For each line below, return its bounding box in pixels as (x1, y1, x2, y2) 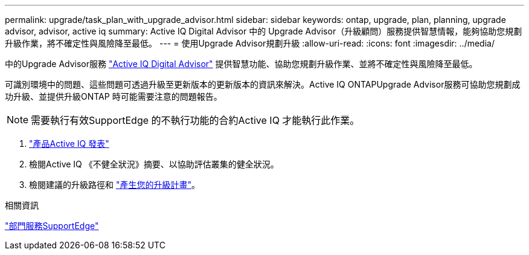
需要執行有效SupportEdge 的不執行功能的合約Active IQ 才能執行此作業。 (31, 114, 360, 126)
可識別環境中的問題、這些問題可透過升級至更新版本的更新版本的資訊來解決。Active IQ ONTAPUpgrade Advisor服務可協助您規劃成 (5, 79, 521, 89)
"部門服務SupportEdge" (5, 221, 99, 231)
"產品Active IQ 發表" (29, 138, 109, 149)
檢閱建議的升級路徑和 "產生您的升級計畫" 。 (29, 179, 200, 190)
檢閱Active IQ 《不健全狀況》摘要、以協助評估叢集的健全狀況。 (29, 159, 279, 169)
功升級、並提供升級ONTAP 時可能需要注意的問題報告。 (5, 91, 222, 102)
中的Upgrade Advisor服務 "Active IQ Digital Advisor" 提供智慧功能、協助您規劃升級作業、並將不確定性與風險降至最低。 (5, 59, 478, 69)
